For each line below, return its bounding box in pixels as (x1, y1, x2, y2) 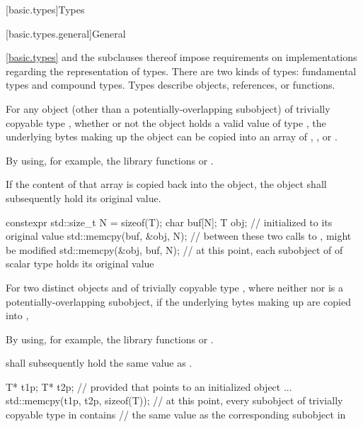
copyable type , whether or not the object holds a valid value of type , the (6, 115, 326, 130)
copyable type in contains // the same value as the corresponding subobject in (6, 407, 346, 422)
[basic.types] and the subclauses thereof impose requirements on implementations (6, 50, 357, 65)
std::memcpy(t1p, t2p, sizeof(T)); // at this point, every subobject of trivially (6, 393, 343, 408)
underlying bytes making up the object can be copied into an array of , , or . (6, 129, 338, 144)
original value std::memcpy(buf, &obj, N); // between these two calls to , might (6, 228, 352, 243)
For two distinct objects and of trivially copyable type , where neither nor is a (6, 279, 344, 294)
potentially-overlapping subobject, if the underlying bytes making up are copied (6, 294, 352, 309)
